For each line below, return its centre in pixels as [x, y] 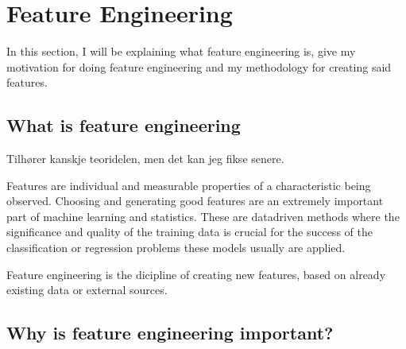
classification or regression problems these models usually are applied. [176, 248]
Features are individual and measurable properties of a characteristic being [189, 185]
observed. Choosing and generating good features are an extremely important [195, 201]
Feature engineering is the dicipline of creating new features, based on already [196, 274]
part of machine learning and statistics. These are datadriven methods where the [203, 216]
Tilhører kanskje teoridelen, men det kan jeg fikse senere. [145, 159]
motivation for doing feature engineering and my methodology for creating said [199, 66]
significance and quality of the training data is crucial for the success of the [189, 232]
